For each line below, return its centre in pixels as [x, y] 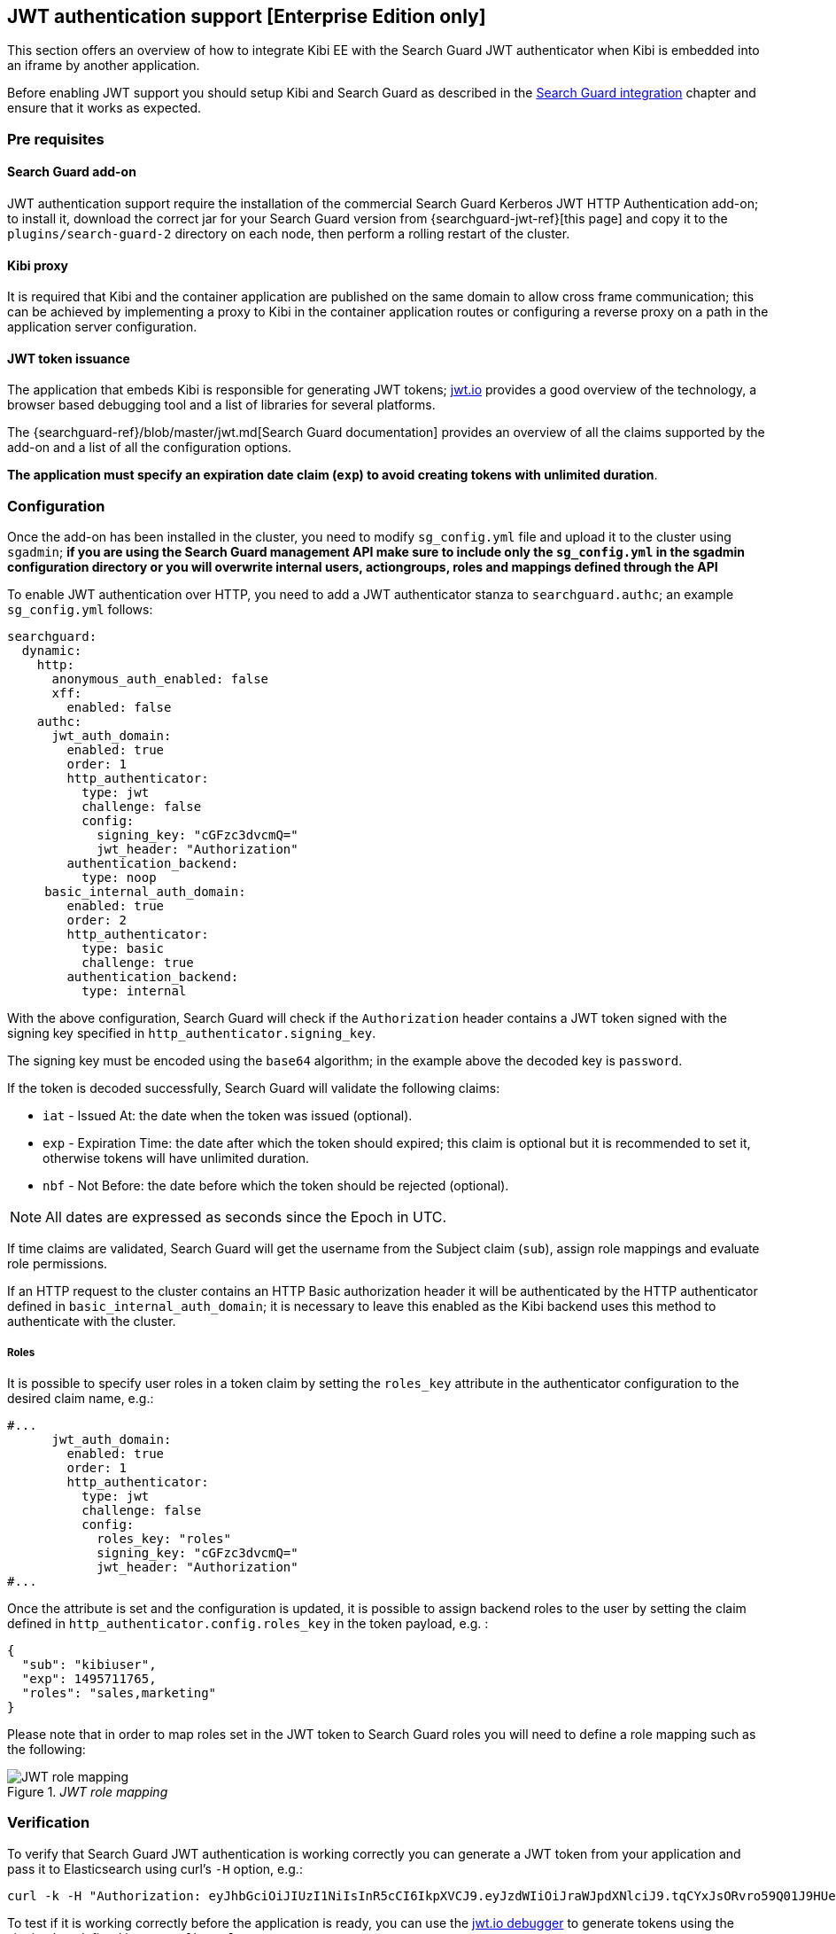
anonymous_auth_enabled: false [160, 679]
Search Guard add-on [72, 172]
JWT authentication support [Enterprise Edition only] [247, 16]
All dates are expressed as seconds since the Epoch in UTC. [246, 1217]
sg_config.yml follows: [80, 610]
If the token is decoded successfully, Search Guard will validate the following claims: [254, 1088]
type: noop [119, 878]
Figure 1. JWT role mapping [88, 1791]
